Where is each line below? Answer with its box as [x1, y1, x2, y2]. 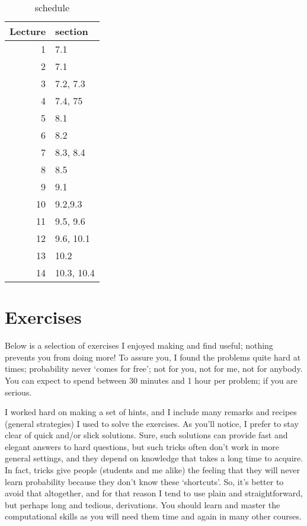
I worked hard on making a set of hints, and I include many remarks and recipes [5, 406, 297, 418]
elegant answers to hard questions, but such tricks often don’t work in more [5, 440, 280, 452]
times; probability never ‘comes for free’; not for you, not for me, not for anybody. [5, 362, 303, 375]
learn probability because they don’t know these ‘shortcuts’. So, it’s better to [5, 475, 284, 487]
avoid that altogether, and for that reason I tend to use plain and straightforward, [5, 487, 303, 499]
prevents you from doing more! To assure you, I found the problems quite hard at [5, 350, 301, 363]
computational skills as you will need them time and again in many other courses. [5, 510, 302, 522]
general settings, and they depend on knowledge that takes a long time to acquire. [5, 452, 303, 464]
